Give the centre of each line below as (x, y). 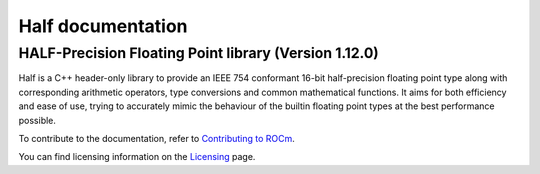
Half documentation (103, 26)
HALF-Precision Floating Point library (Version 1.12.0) (198, 53)
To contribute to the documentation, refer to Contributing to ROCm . (156, 138)
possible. (37, 120)
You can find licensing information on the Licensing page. (137, 157)
